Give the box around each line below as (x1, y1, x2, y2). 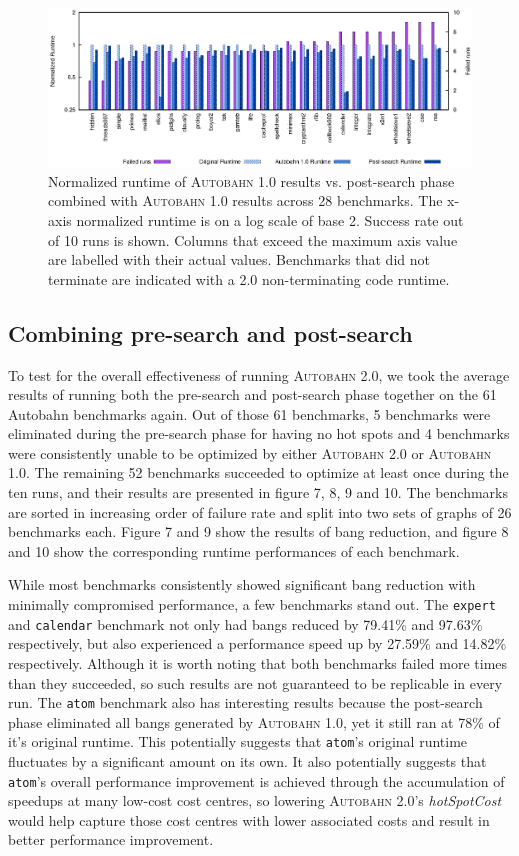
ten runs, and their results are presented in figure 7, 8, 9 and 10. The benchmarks (8, 482, 508, 503)
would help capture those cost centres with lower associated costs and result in (8, 809, 490, 830)
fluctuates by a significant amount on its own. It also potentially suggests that (8, 751, 487, 772)
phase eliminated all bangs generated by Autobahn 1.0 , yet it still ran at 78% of (8, 711, 500, 732)
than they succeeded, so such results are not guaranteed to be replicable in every (8, 672, 503, 693)
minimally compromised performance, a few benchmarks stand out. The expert (8, 594, 496, 615)
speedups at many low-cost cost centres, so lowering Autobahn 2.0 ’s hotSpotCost (8, 790, 502, 811)
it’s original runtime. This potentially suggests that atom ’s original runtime (8, 731, 468, 752)
